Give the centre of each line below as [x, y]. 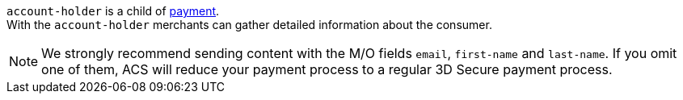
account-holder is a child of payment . [113, 11]
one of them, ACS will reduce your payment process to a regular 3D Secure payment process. [327, 69]
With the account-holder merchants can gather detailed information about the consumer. [249, 25]
